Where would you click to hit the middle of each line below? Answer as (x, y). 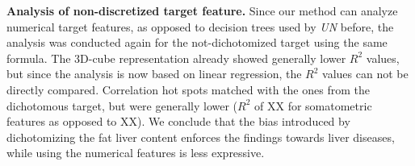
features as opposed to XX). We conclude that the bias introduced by (178, 121)
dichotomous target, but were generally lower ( (122, 105)
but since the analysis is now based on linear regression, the (154, 74)
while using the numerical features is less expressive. (136, 153)
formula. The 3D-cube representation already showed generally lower (176, 58)
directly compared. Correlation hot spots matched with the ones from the (188, 89)
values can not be (365, 74)
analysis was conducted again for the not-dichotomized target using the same (197, 42)
